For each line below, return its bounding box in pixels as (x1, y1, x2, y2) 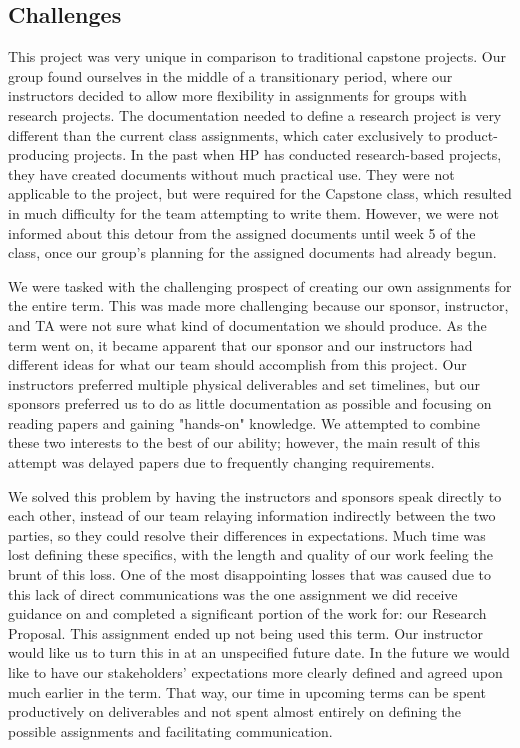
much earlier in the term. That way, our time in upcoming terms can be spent (8, 681, 486, 702)
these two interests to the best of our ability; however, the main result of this (8, 432, 480, 453)
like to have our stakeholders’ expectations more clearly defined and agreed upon (8, 662, 503, 683)
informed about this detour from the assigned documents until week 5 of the (8, 222, 476, 243)
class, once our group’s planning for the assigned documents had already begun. (8, 242, 497, 263)
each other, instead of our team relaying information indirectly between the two (8, 505, 496, 526)
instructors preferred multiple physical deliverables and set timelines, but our (8, 373, 481, 394)
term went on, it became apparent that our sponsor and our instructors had (8, 334, 473, 355)
